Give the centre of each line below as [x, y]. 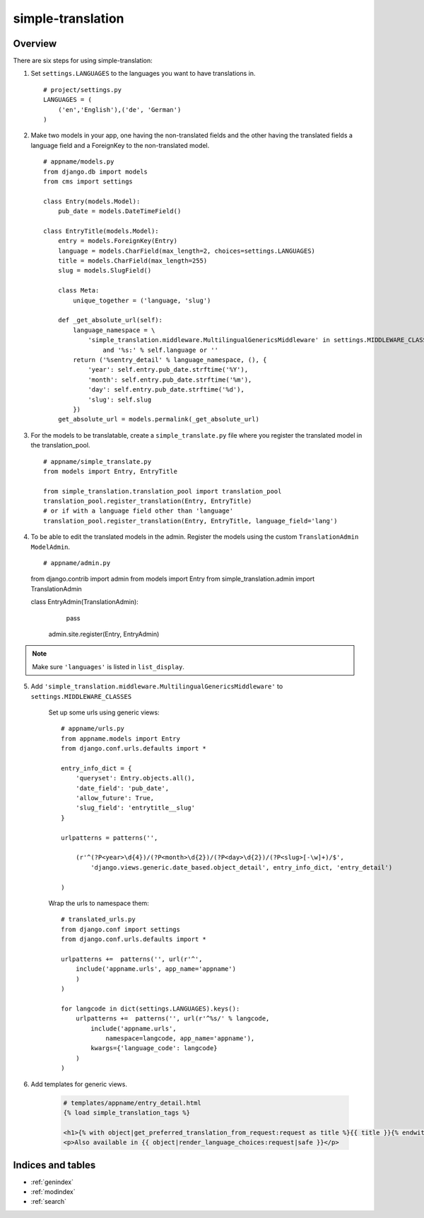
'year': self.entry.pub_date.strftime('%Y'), [168, 370]
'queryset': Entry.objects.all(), [135, 778]
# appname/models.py [79, 162]
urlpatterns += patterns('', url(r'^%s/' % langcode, [172, 1019]
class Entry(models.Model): [92, 201]
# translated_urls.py [98, 920]
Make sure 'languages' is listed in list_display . [108, 666]
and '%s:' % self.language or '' [161, 350]
